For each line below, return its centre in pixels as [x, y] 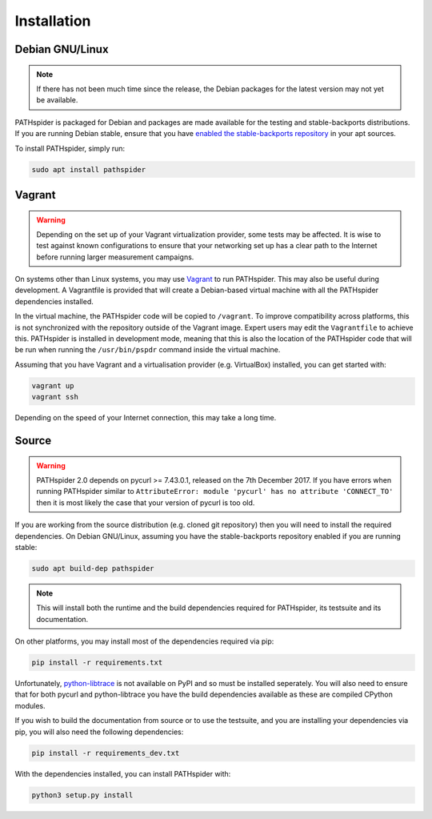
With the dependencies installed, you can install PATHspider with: [123, 773]
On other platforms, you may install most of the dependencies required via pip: [144, 641]
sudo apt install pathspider [89, 169]
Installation [53, 21]
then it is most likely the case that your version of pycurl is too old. [146, 502]
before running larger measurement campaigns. [115, 257]
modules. [30, 705]
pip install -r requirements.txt [97, 663]
